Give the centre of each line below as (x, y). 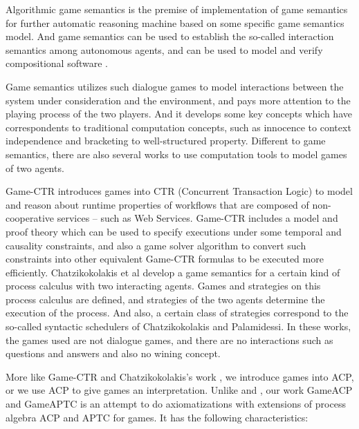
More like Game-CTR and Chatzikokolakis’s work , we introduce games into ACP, (180, 376)
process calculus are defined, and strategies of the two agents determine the (165, 299)
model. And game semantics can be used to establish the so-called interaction (170, 36)
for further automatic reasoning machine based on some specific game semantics (175, 22)
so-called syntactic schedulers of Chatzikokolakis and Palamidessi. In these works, (178, 326)
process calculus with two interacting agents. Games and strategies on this (163, 286)
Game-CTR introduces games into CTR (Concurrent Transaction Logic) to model (179, 191)
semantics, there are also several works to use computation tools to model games (176, 154)
